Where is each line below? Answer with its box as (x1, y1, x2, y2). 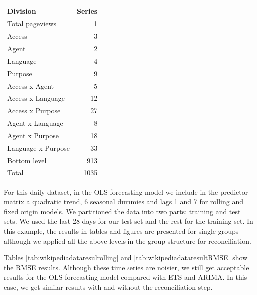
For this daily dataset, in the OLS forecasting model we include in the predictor (4, 186, 248, 197)
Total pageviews (7, 18, 57, 29)
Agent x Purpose (7, 130, 59, 140)
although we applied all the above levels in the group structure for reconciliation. (4, 235, 251, 246)
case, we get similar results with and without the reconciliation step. (4, 281, 213, 292)
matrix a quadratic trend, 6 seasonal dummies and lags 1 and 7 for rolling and (4, 196, 244, 207)
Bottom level (7, 155, 47, 165)
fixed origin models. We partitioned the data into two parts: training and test (4, 206, 241, 216)
